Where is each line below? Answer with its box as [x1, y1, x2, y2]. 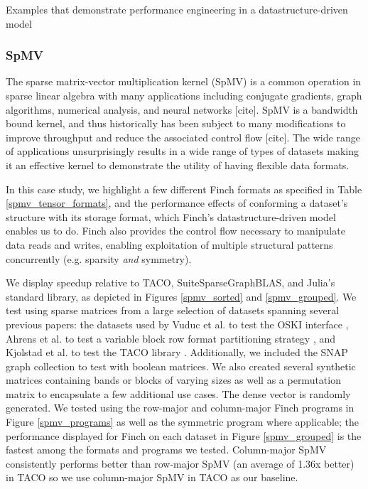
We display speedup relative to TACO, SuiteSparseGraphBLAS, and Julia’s [6, 275, 335, 290]
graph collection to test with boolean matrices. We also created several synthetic [6, 358, 356, 373]
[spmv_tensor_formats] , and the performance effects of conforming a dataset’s [6, 195, 348, 210]
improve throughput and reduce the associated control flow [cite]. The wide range [6, 129, 360, 144]
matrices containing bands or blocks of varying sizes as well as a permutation [6, 372, 341, 387]
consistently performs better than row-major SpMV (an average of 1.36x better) [6, 456, 355, 471]
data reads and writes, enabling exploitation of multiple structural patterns [6, 237, 333, 252]
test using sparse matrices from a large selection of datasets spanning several [6, 303, 340, 318]
